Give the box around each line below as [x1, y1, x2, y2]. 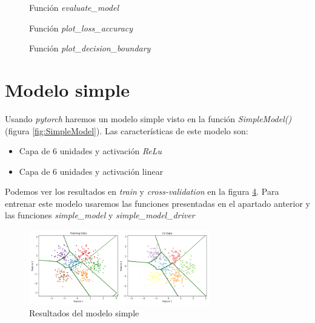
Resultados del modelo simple [29, 307, 139, 319]
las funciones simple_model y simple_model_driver [5, 209, 195, 221]
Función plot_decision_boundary [29, 42, 151, 54]
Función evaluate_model [29, 1, 119, 13]
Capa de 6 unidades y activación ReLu [19, 145, 162, 157]
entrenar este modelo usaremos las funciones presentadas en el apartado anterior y [5, 197, 310, 209]
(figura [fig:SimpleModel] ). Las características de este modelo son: [5, 124, 248, 137]
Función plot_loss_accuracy [29, 21, 133, 34]
